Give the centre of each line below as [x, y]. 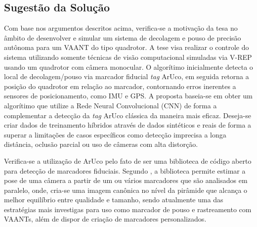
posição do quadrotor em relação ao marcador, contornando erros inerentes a [120, 86]
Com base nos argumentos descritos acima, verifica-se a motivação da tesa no [121, 28]
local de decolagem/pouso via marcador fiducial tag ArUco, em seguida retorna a [127, 76]
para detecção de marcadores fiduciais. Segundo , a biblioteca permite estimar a [125, 170]
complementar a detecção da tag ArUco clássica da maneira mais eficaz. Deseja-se [128, 115]
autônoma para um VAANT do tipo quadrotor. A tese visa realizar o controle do [127, 47]
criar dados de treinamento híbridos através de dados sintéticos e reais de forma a [128, 125]
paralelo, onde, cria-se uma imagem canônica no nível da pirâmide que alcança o [126, 190]
